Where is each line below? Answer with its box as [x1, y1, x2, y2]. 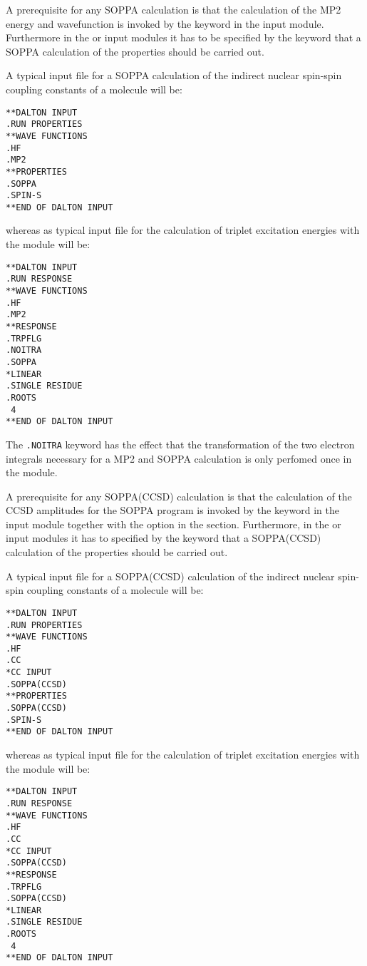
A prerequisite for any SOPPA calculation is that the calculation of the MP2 [6, 2, 341, 16]
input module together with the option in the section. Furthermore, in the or [6, 516, 341, 531]
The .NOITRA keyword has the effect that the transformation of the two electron [6, 436, 355, 451]
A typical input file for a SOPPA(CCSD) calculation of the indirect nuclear [6, 568, 335, 583]
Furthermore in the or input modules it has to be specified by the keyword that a [6, 30, 361, 45]
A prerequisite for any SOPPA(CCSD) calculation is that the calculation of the [6, 488, 352, 503]
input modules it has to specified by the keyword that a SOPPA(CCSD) [6, 530, 321, 545]
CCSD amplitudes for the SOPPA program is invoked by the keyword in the [6, 503, 339, 518]
